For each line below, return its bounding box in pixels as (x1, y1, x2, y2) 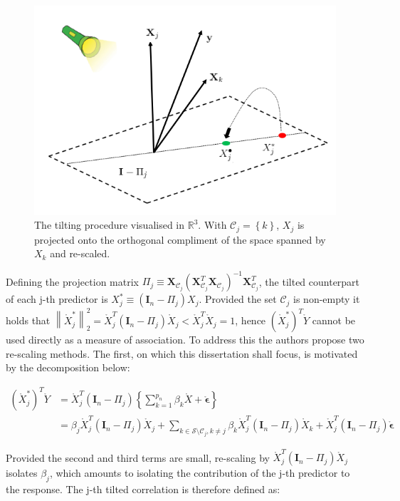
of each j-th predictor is (6, 291, 108, 306)
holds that (6, 313, 51, 328)
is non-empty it (293, 291, 360, 306)
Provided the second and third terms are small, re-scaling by (6, 450, 270, 465)
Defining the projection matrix (6, 274, 139, 289)
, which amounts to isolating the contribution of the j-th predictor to (49, 465, 350, 480)
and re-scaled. (50, 246, 110, 261)
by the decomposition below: (6, 360, 130, 375)
